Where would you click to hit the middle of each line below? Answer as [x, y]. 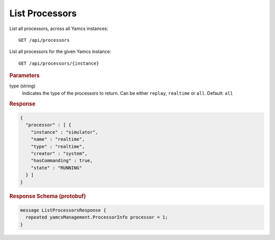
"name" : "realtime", [58, 139]
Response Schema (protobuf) [48, 196]
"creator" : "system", [59, 153]
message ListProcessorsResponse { [63, 210]
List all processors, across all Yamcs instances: [59, 29]
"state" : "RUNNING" [57, 168]
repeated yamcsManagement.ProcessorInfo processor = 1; [97, 217]
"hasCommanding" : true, [62, 161]
